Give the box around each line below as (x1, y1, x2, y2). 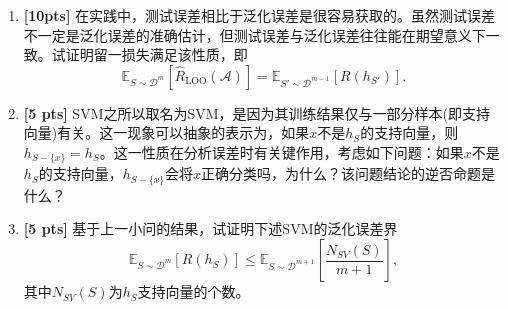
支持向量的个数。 (137, 281, 250, 302)
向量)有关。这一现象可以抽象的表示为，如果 (23, 122, 310, 143)
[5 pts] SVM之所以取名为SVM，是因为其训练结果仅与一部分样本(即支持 (23, 102, 491, 123)
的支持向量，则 (360, 122, 459, 143)
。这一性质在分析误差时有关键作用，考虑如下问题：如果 (99, 141, 464, 162)
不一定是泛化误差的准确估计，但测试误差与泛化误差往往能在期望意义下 (23, 24, 486, 45)
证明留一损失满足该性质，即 (65, 44, 248, 65)
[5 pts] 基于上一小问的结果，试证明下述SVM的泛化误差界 (23, 218, 398, 239)
